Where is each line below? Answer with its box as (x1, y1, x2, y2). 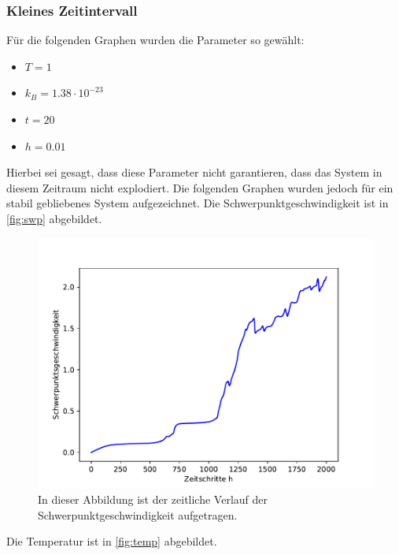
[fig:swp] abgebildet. (6, 210, 102, 226)
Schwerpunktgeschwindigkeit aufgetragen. (38, 506, 238, 523)
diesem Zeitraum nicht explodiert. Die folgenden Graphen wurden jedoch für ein (6, 179, 393, 196)
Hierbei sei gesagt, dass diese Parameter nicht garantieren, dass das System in (6, 164, 382, 181)
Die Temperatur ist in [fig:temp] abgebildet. (6, 533, 217, 549)
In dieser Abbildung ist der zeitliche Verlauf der (38, 491, 268, 508)
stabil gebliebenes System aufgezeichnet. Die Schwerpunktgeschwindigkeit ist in (6, 195, 389, 211)
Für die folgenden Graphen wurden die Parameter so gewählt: (6, 32, 305, 48)
